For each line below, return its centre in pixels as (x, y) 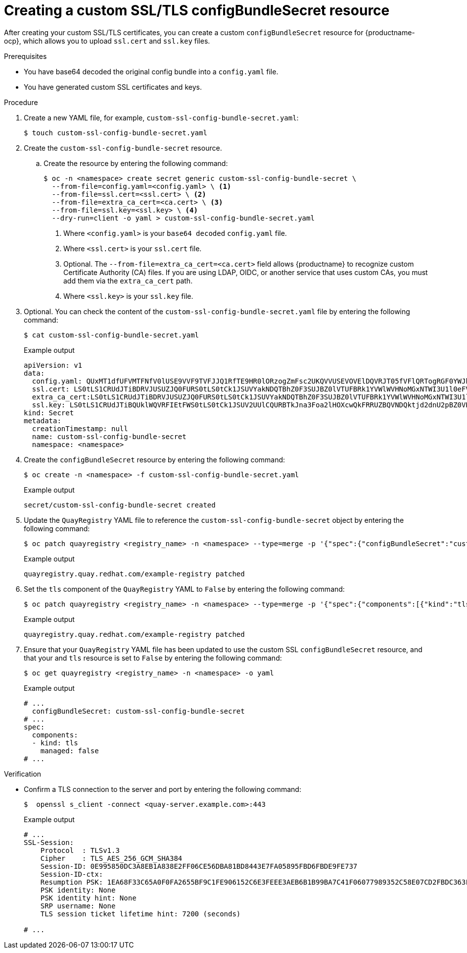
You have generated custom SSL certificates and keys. (113, 87)
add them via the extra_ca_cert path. (128, 280)
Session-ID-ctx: (72, 874)
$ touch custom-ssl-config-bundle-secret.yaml (116, 133)
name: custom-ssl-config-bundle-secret (109, 436)
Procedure (21, 102)
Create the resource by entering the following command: (136, 163)
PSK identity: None (78, 890)
